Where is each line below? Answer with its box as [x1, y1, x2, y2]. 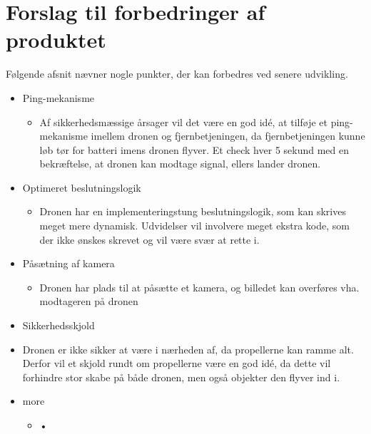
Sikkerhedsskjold [22, 318, 95, 333]
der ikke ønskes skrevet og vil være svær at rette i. [39, 232, 260, 247]
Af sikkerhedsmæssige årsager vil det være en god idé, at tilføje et [39, 114, 327, 129]
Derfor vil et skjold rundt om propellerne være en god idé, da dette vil [22, 356, 331, 371]
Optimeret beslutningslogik [22, 180, 141, 195]
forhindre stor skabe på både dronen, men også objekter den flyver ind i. [22, 369, 340, 384]
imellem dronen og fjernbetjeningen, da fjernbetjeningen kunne [91, 128, 365, 143]
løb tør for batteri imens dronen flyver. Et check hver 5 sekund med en [39, 142, 350, 157]
